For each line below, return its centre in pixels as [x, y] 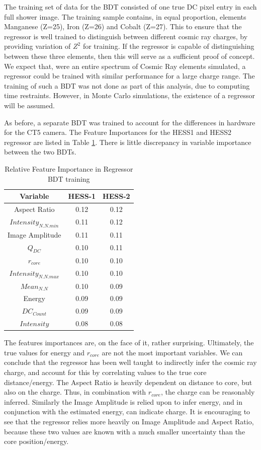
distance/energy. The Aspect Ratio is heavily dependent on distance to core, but [128, 382]
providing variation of [37, 46]
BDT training [69, 178]
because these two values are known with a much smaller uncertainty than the [125, 431]
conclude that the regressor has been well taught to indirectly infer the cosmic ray [130, 362]
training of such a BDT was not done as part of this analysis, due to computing [127, 85]
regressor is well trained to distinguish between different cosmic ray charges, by [126, 36]
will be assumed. [29, 105]
